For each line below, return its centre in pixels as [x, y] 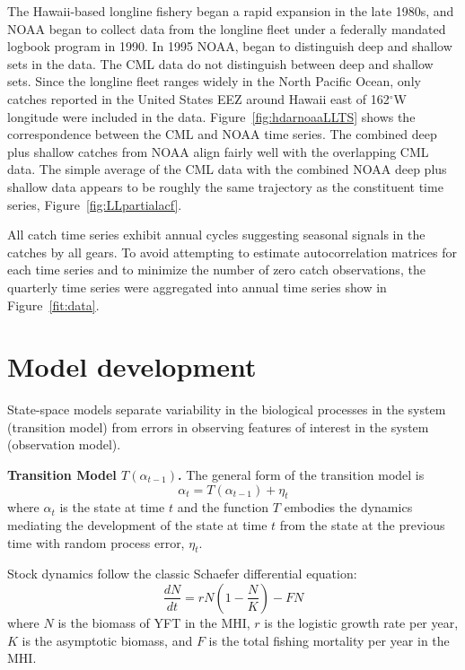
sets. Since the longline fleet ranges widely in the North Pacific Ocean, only [214, 81]
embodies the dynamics [348, 507]
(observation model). [64, 444]
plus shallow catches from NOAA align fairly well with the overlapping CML [218, 151]
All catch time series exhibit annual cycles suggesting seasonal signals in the [216, 235]
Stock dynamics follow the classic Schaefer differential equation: [182, 574]
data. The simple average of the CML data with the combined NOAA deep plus [227, 169]
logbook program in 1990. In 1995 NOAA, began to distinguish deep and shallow [230, 46]
